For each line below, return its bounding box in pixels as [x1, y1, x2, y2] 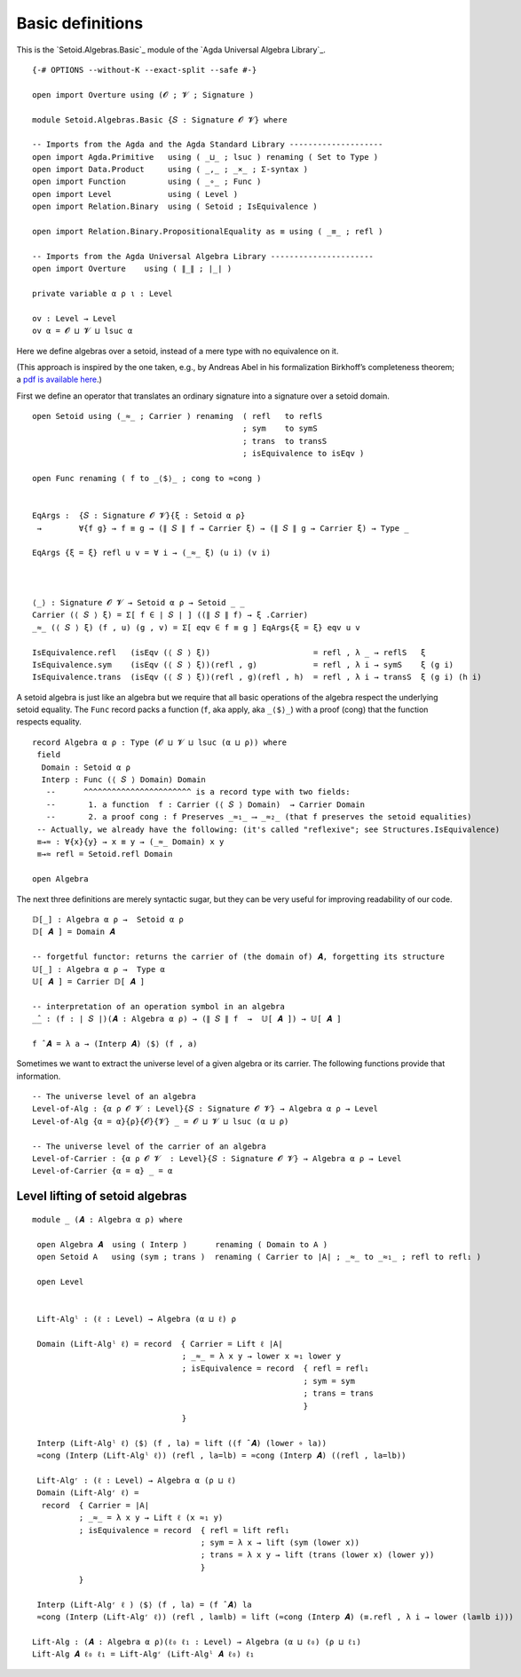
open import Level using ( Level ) [32, 189, 239, 199]
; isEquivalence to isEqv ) [242, 448, 365, 459]
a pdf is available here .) [16, 374, 102, 385]
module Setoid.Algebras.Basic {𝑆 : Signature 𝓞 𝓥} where [32, 115, 288, 124]
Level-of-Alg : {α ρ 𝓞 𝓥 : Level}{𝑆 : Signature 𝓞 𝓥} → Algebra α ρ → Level [32, 1103, 379, 1114]
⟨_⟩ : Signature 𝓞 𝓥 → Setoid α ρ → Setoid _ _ [32, 597, 245, 607]
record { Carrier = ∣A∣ [41, 1500, 150, 1510]
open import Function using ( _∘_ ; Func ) [32, 177, 262, 186]
